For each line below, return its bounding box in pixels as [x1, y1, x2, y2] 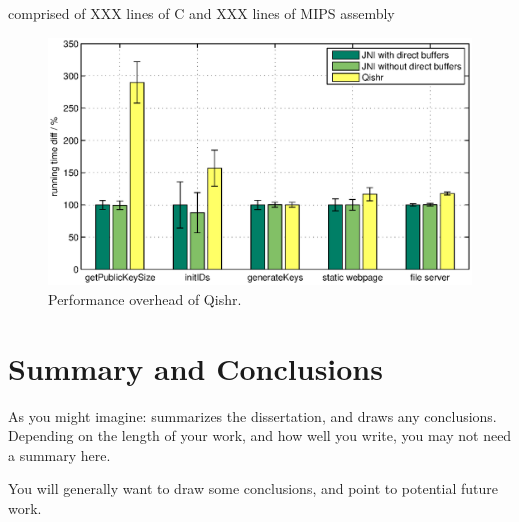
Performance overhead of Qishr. [48, 288, 242, 309]
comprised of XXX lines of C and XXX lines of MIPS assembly [8, 3, 395, 23]
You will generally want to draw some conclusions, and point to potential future [8, 478, 498, 499]
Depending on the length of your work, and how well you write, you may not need [8, 425, 512, 446]
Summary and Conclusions [8, 347, 383, 388]
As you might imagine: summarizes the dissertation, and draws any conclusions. [8, 405, 497, 426]
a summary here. [8, 444, 111, 465]
